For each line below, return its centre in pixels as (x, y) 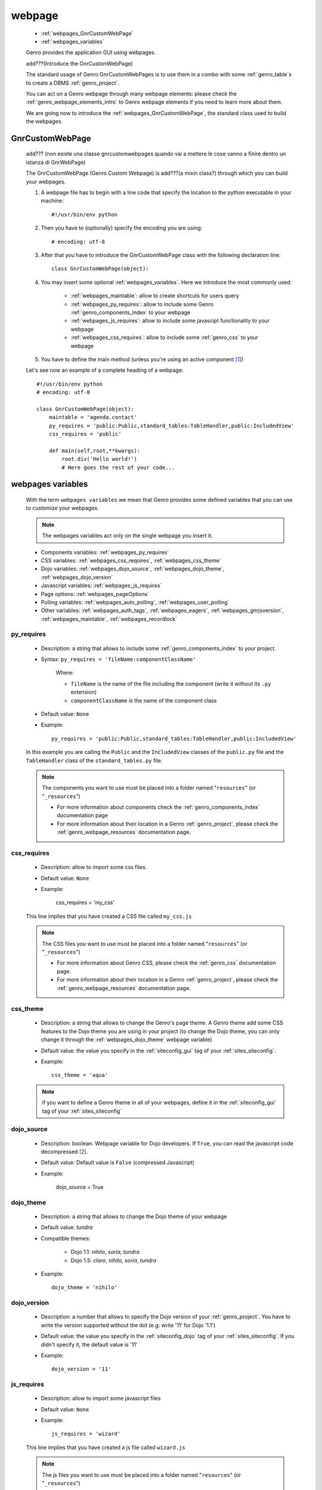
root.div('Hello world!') (99, 459)
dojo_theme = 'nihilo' (85, 1288)
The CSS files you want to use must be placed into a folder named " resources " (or (145, 943)
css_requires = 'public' (85, 434)
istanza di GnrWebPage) (56, 162)
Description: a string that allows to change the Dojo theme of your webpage (134, 1216)
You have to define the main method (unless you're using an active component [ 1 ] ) (142, 359)
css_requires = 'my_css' (85, 902)
